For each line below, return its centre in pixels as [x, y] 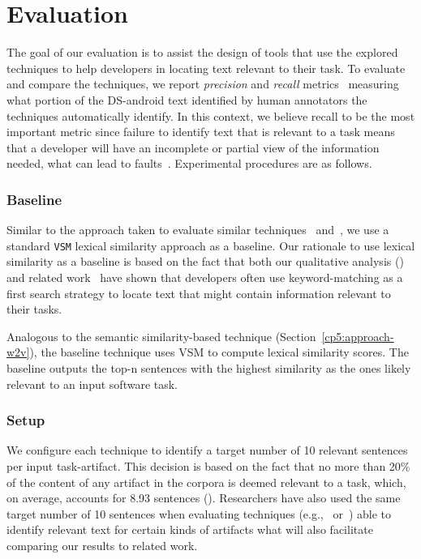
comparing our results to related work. [102, 545]
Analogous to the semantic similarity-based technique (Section [161, 336]
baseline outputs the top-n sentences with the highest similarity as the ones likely [209, 367]
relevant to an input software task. [92, 384]
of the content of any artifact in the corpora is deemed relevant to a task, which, [206, 482]
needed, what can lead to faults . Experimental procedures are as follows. [189, 163]
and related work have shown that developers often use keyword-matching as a [205, 277]
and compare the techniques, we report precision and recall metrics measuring [203, 84]
